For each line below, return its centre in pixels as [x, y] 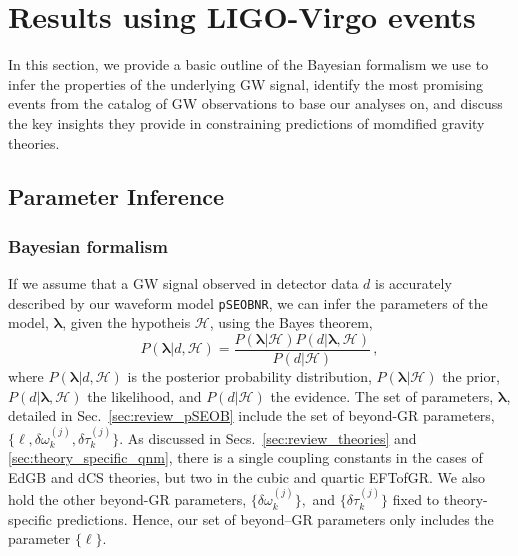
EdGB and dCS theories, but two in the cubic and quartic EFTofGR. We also [247, 476]
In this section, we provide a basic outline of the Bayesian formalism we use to [248, 64]
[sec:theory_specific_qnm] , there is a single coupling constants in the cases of [245, 457]
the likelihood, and [144, 395]
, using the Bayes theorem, [291, 322]
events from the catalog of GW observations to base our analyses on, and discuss [255, 103]
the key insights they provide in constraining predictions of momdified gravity [246, 122]
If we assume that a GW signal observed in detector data [183, 283]
